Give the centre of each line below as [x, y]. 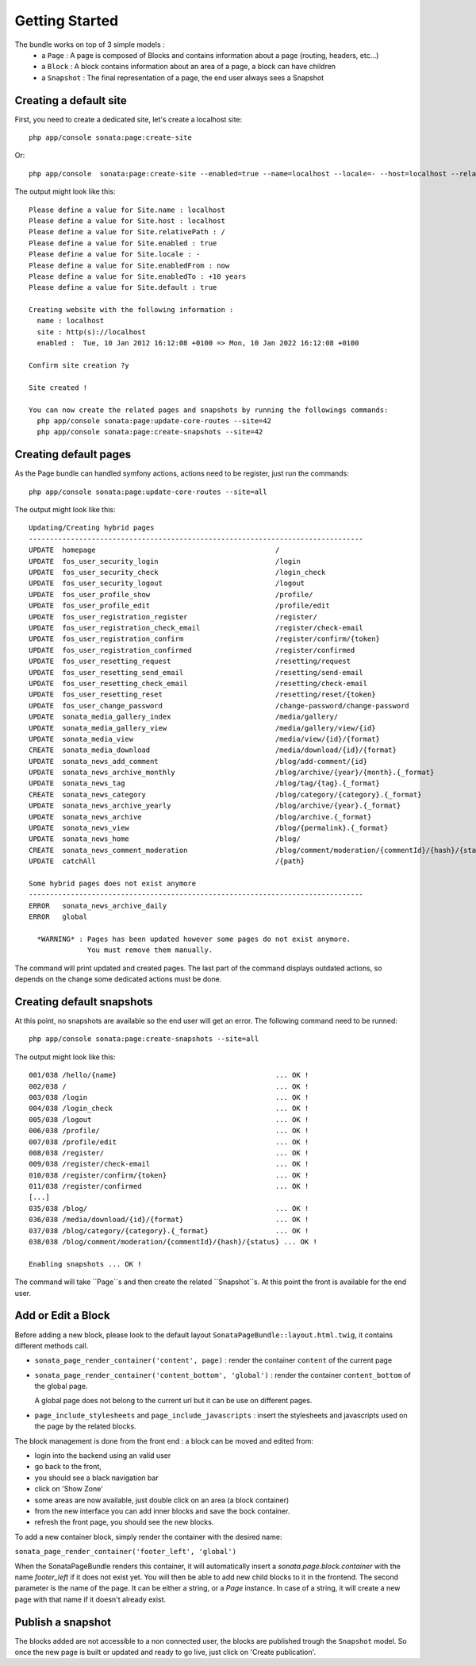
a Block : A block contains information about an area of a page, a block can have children [189, 67]
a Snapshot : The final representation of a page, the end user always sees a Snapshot [183, 77]
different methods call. [52, 1345]
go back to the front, [68, 1467]
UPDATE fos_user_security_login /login [165, 561]
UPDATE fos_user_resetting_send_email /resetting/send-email [196, 672]
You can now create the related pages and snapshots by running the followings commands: [209, 410]
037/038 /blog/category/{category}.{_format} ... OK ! [169, 1230]
